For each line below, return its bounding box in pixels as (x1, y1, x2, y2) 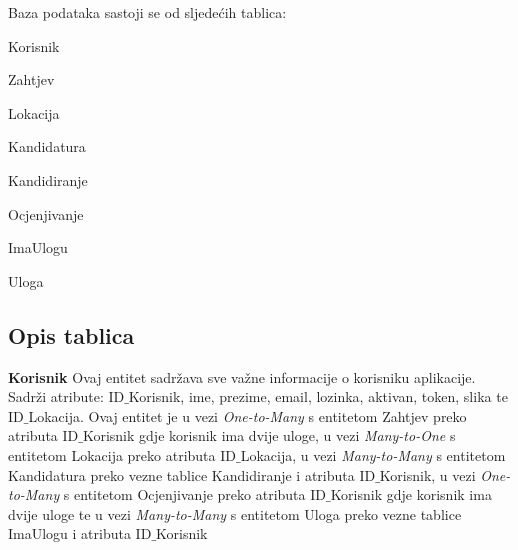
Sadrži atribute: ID (8, 386, 125, 407)
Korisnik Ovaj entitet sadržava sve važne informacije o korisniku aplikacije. (8, 366, 476, 387)
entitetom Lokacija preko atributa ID (8, 444, 236, 465)
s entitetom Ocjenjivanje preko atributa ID (63, 484, 326, 505)
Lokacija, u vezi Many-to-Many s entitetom (240, 444, 506, 465)
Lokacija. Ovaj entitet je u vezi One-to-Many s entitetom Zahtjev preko (28, 405, 467, 426)
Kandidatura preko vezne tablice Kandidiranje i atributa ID (8, 464, 376, 485)
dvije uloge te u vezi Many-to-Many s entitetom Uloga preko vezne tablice (8, 503, 462, 524)
